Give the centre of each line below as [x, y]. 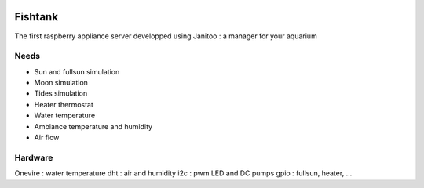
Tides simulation [61, 93]
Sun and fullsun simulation [77, 71]
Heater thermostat [64, 104]
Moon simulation [61, 83]
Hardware [34, 157]
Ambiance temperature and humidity [93, 126]
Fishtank [37, 17]
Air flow [47, 137]
